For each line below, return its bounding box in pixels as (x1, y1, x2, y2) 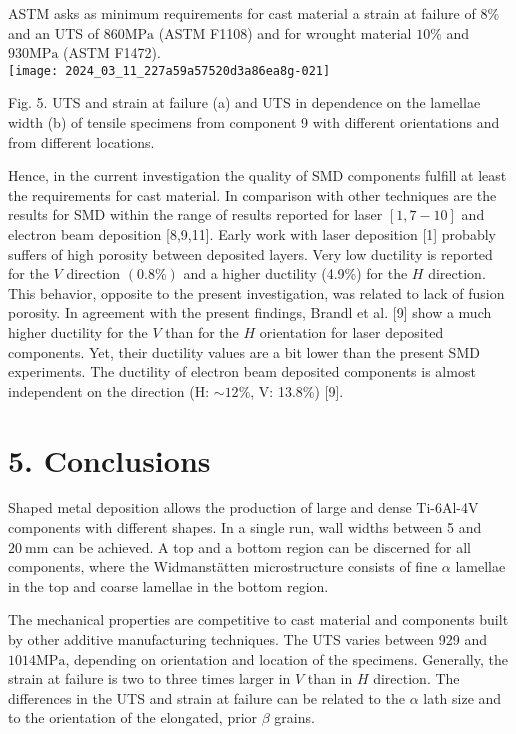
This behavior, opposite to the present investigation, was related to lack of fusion (8, 282, 505, 303)
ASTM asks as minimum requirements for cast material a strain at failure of (8, 3, 476, 23)
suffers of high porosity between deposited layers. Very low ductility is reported (8, 243, 493, 264)
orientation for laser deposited (259, 321, 444, 342)
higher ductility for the (8, 321, 148, 342)
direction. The (373, 668, 460, 689)
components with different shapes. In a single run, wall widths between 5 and (8, 517, 482, 538)
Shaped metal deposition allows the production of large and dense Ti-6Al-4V (8, 497, 479, 518)
